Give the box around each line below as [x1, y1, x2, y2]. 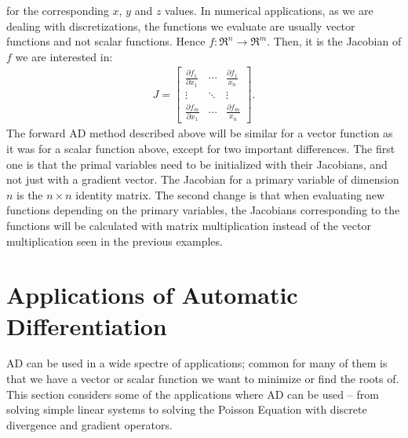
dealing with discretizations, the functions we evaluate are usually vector [6, 17, 355, 34]
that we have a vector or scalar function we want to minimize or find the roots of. [6, 370, 399, 387]
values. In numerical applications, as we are [165, 2, 373, 18]
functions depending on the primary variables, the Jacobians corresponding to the [6, 202, 400, 218]
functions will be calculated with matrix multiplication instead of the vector [6, 217, 371, 233]
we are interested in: [15, 48, 113, 64]
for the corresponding [6, 2, 109, 18]
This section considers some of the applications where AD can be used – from [6, 385, 379, 402]
